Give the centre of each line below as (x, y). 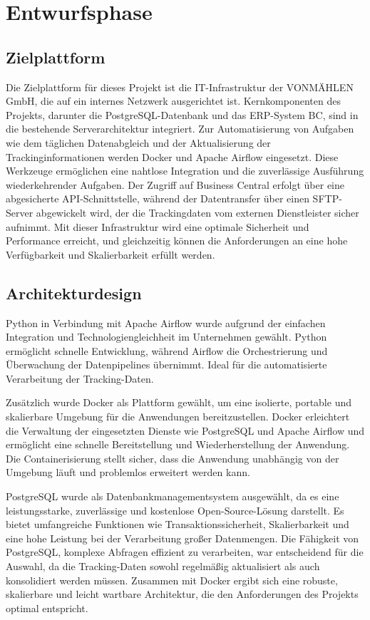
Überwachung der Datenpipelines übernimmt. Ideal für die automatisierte (166, 365)
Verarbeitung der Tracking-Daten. (80, 378)
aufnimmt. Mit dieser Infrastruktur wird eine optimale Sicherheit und (158, 226)
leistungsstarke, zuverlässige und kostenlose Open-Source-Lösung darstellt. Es (175, 510)
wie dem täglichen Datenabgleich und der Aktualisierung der (138, 142)
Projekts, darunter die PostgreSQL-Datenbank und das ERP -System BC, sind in (182, 114)
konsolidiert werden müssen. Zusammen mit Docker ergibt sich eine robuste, (172, 580)
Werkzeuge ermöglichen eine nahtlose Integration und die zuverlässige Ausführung (185, 171)
